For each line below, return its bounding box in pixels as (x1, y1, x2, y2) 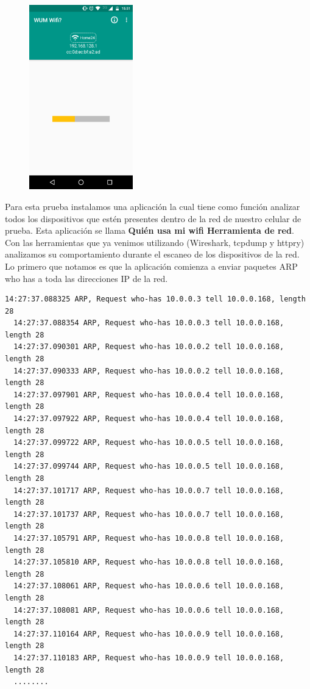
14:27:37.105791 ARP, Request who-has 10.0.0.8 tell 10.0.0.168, (13, 533, 284, 543)
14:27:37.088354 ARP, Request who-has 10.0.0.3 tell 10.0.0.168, (13, 319, 284, 328)
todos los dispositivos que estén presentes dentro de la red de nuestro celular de (5, 212, 301, 225)
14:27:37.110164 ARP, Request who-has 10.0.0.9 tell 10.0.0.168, (13, 629, 284, 638)
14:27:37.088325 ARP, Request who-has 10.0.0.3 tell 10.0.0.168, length (5, 295, 306, 304)
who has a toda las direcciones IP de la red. (5, 272, 168, 284)
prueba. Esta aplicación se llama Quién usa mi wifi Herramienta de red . (5, 224, 294, 237)
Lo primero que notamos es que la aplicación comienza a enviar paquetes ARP (5, 259, 298, 272)
